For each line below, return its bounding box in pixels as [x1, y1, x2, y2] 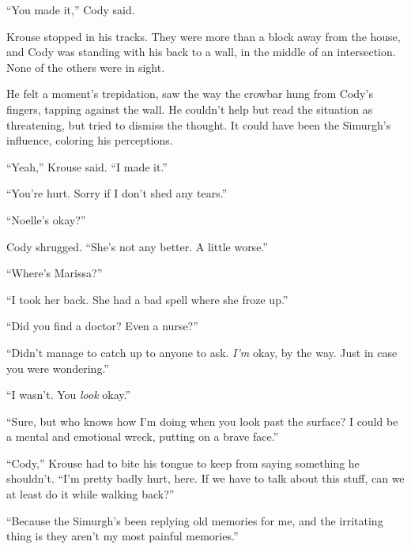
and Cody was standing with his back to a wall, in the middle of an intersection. [6, 43, 396, 60]
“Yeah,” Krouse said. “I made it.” [6, 158, 168, 175]
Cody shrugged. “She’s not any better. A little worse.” [6, 238, 268, 254]
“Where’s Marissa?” [6, 265, 103, 281]
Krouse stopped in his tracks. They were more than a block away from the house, [6, 28, 401, 44]
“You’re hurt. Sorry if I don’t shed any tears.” [6, 185, 228, 201]
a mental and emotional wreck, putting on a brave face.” [6, 428, 279, 445]
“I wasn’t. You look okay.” [6, 386, 131, 403]
